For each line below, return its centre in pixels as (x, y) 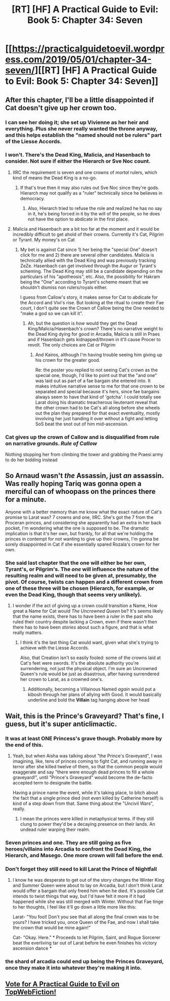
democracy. (33, 198)
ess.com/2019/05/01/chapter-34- (78, 60)
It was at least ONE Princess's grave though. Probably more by (84, 738)
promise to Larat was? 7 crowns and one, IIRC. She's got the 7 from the (79, 517)
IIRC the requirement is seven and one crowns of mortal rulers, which (85, 172)
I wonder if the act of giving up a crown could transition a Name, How (85, 606)
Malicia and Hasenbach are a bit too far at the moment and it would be (86, 229)
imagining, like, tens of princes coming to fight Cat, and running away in (88, 761)
